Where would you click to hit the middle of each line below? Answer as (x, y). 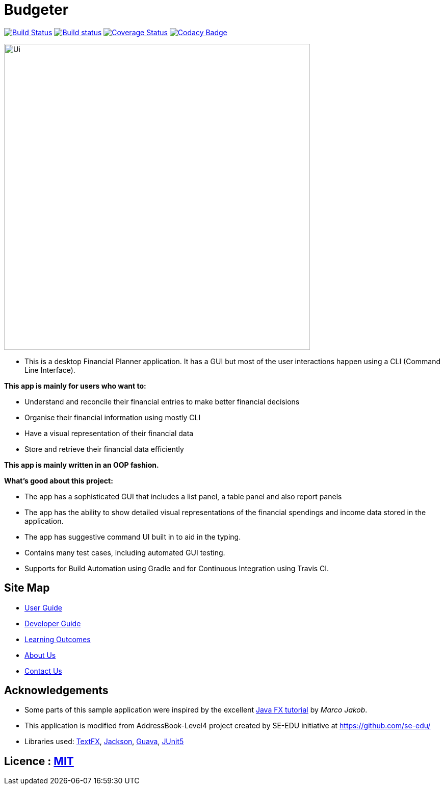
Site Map (27, 588)
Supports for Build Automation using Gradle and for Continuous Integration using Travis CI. (177, 568)
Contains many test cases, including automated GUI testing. (125, 552)
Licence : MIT (39, 761)
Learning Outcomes (58, 639)
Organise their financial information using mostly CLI (113, 417)
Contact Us (43, 671)
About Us (40, 655)
